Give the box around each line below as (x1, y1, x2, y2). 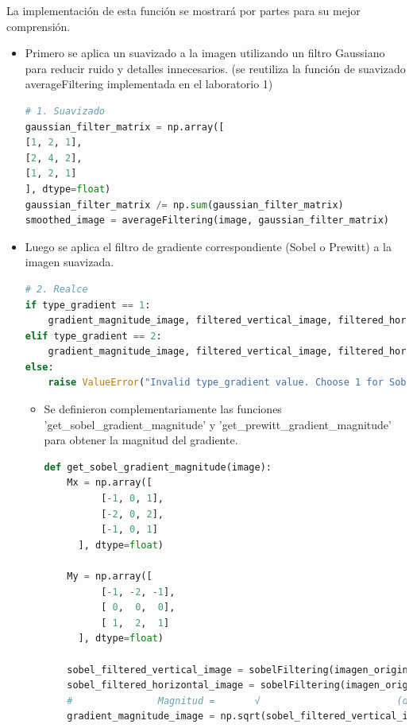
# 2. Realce (25, 283, 88, 295)
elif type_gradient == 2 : (25, 330, 162, 342)
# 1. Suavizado (25, 105, 106, 117)
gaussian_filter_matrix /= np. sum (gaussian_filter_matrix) (25, 199, 344, 211)
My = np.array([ (67, 571, 152, 582)
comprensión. (6, 17, 71, 34)
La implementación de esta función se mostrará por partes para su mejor (6, 2, 361, 18)
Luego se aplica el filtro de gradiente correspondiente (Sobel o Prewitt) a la (25, 238, 392, 254)
